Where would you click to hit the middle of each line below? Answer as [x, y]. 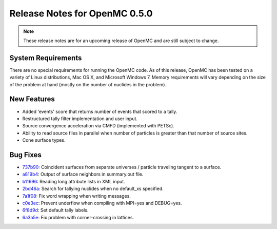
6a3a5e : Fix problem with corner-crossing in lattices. [78, 217]
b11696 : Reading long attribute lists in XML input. [74, 181]
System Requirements [46, 58]
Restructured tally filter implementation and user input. [80, 119]
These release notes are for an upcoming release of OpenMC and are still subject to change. [121, 41]
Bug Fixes [26, 155]
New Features [32, 99]
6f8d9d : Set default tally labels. [55, 210]
